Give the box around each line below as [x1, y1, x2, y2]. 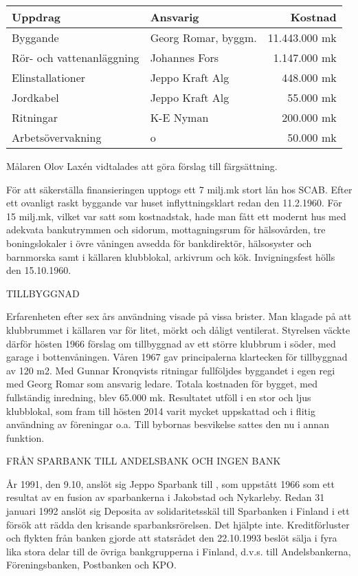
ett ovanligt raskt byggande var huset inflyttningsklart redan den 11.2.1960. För [6, 195, 342, 210]
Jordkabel [12, 89, 59, 105]
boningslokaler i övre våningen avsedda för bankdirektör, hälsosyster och [6, 235, 312, 250]
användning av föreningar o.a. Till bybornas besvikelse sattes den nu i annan [6, 417, 329, 431]
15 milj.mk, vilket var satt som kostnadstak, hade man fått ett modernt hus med [6, 209, 346, 223]
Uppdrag [12, 9, 61, 25]
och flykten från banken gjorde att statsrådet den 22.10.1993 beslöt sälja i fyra [6, 531, 337, 545]
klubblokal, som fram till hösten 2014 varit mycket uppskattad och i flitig [6, 403, 315, 418]
